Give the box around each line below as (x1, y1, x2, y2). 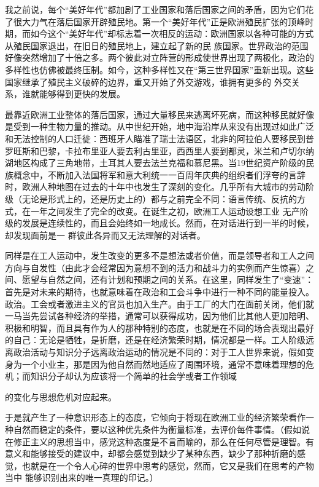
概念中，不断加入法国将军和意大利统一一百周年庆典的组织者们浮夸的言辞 (13, 168, 306, 181)
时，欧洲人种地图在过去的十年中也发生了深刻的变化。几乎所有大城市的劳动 (5, 180, 306, 193)
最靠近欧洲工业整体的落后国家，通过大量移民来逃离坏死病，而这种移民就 (5, 108, 297, 121)
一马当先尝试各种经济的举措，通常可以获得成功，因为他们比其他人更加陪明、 (5, 309, 314, 322)
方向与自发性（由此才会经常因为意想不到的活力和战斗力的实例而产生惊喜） (5, 261, 306, 274)
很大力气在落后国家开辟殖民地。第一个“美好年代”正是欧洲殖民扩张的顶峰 (13, 15, 306, 28)
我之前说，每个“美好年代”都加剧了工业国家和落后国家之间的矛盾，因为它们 (5, 3, 306, 15)
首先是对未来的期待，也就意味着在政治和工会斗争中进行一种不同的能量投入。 (5, 285, 314, 298)
